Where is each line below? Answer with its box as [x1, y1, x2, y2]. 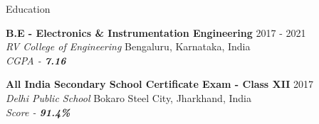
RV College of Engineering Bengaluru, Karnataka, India [6, 39, 251, 54]
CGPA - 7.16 [6, 52, 66, 67]
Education [6, 1, 51, 16]
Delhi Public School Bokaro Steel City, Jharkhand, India [6, 90, 251, 105]
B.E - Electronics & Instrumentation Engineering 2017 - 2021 [6, 25, 306, 40]
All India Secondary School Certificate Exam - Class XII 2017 [6, 77, 314, 91]
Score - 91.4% [6, 104, 70, 119]
